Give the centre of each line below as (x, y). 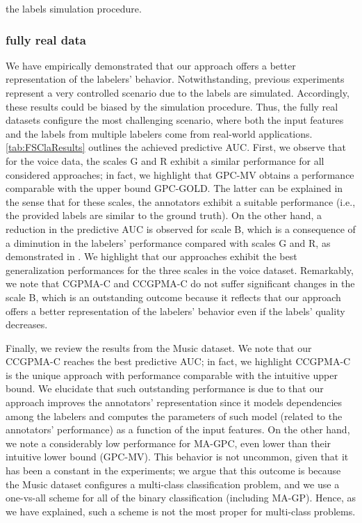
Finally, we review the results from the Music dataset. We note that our (159, 347)
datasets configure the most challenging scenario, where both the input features (175, 120)
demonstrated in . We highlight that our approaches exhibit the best (151, 256)
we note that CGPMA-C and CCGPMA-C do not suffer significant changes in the (180, 283)
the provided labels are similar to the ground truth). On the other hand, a (164, 215)
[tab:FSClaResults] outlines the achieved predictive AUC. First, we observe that (176, 147)
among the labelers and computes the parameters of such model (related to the (174, 416)
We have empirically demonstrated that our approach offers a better (151, 65)
